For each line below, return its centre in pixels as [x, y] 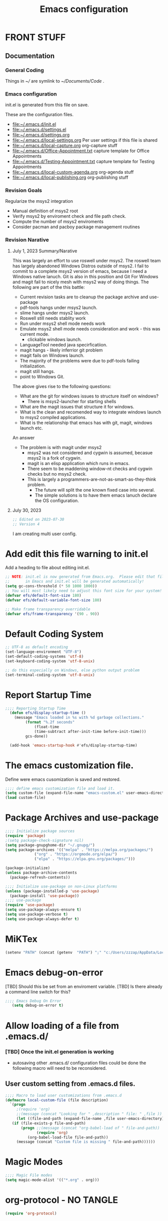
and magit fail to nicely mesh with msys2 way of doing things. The [80, 282]
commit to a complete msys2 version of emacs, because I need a [79, 271]
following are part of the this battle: [48, 287]
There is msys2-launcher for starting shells [72, 401]
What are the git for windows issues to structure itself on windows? [89, 396]
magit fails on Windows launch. [52, 355]
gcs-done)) [37, 736]
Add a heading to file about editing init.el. [47, 568]
